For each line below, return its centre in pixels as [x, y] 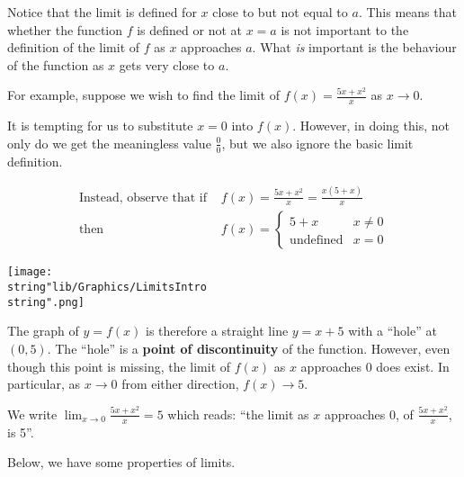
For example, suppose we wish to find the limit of [144, 95]
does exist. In [413, 366]
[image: [30, 272]
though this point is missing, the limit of [119, 366]
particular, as [44, 384]
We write [32, 414]
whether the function [65, 29]
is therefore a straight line [217, 331]
